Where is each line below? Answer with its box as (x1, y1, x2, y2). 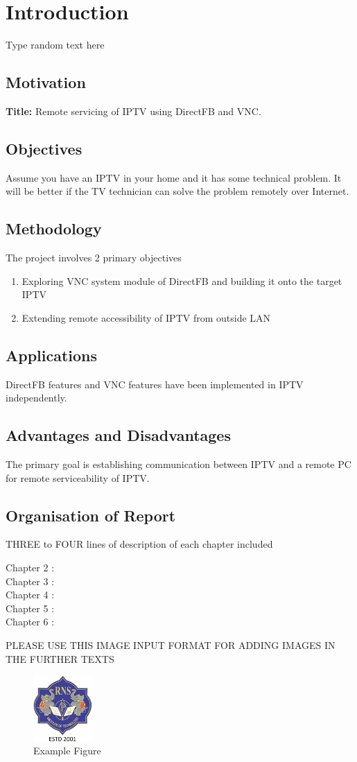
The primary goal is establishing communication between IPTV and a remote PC (6, 457, 351, 471)
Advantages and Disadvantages (6, 424, 231, 446)
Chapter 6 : (6, 614, 55, 629)
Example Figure (33, 743, 101, 758)
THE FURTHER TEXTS (6, 651, 114, 666)
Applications (6, 344, 98, 365)
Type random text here (6, 37, 105, 52)
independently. (6, 390, 67, 405)
